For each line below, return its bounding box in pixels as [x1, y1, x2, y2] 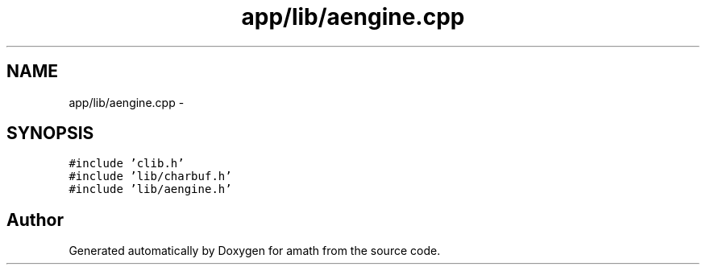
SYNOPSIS [6, 123, 94, 144]
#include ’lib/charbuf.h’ [69, 170, 232, 183]
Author [6, 209, 64, 230]
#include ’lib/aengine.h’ [69, 183, 232, 196]
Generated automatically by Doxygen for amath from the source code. [69, 244, 441, 258]
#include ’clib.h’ [69, 157, 185, 170]
